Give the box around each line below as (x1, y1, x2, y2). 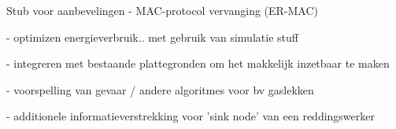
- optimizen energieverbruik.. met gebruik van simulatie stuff (6, 28, 298, 45)
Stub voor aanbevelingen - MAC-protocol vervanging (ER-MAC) (6, 2, 319, 18)
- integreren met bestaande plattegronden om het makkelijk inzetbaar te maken (6, 55, 390, 72)
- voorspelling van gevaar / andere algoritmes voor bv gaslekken (6, 81, 314, 98)
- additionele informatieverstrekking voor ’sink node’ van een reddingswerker (6, 108, 375, 124)
